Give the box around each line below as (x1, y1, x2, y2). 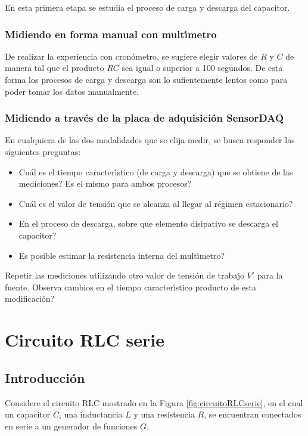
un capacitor (5, 408, 51, 420)
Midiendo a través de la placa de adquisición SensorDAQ (5, 110, 284, 125)
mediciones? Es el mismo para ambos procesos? (18, 177, 192, 190)
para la (257, 269, 283, 282)
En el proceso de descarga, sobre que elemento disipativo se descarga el (18, 217, 278, 230)
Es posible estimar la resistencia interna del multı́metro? (18, 249, 225, 261)
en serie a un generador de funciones (5, 419, 138, 432)
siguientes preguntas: (5, 146, 81, 157)
